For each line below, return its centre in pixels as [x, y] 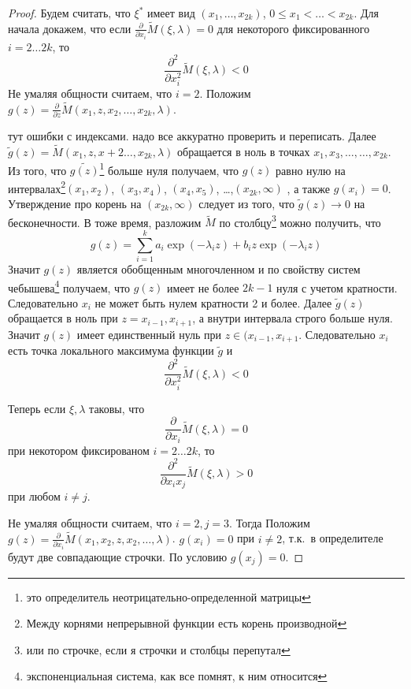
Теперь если [37, 408]
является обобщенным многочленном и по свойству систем [218, 269]
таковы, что [117, 408]
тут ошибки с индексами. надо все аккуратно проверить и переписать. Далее [192, 136]
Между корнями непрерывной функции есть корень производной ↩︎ [187, 623]
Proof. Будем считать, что [69, 13]
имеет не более [203, 287]
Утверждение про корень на [75, 204]
